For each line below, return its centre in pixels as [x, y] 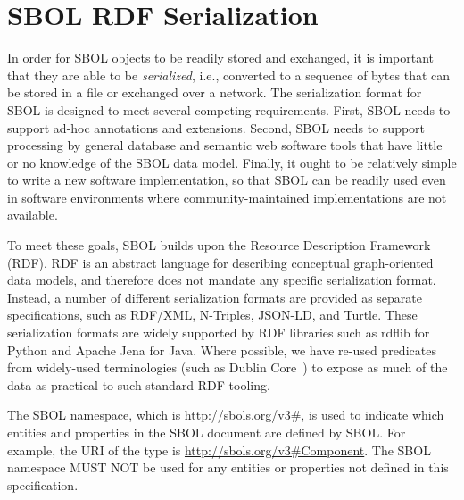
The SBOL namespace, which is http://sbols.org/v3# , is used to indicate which [226, 415]
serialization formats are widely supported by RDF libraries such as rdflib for [219, 333]
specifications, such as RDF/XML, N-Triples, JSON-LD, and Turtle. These [212, 315]
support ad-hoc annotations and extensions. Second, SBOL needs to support [216, 127]
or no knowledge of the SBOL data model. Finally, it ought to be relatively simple [232, 162]
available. [33, 215]
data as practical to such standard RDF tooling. [139, 384]
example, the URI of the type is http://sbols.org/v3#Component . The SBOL [219, 450]
